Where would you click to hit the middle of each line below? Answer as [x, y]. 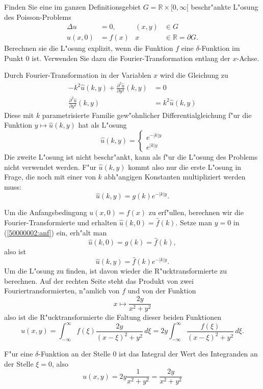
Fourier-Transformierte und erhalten [61, 222]
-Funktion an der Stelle [74, 354]
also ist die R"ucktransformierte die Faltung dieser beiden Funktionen [113, 317]
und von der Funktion [162, 291]
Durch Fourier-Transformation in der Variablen [78, 75]
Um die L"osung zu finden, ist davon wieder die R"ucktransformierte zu [116, 271]
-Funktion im [219, 48]
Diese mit [19, 115]
